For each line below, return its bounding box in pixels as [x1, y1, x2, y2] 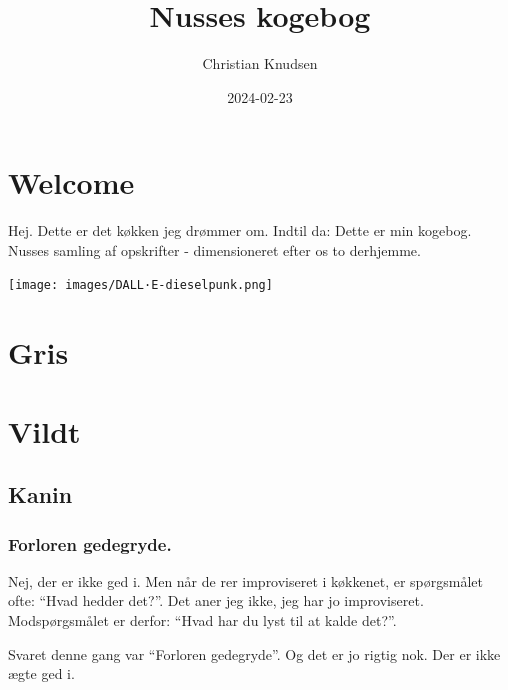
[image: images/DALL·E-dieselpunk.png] [8, 278, 273, 293]
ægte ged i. [8, 663, 75, 684]
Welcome [8, 162, 135, 203]
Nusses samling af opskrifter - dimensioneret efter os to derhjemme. [8, 239, 421, 260]
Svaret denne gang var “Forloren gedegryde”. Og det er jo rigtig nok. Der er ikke [8, 643, 501, 664]
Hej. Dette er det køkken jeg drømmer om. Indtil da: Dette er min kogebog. [8, 220, 472, 241]
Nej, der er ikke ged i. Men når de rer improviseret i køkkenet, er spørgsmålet [8, 570, 483, 591]
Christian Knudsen [202, 53, 318, 74]
